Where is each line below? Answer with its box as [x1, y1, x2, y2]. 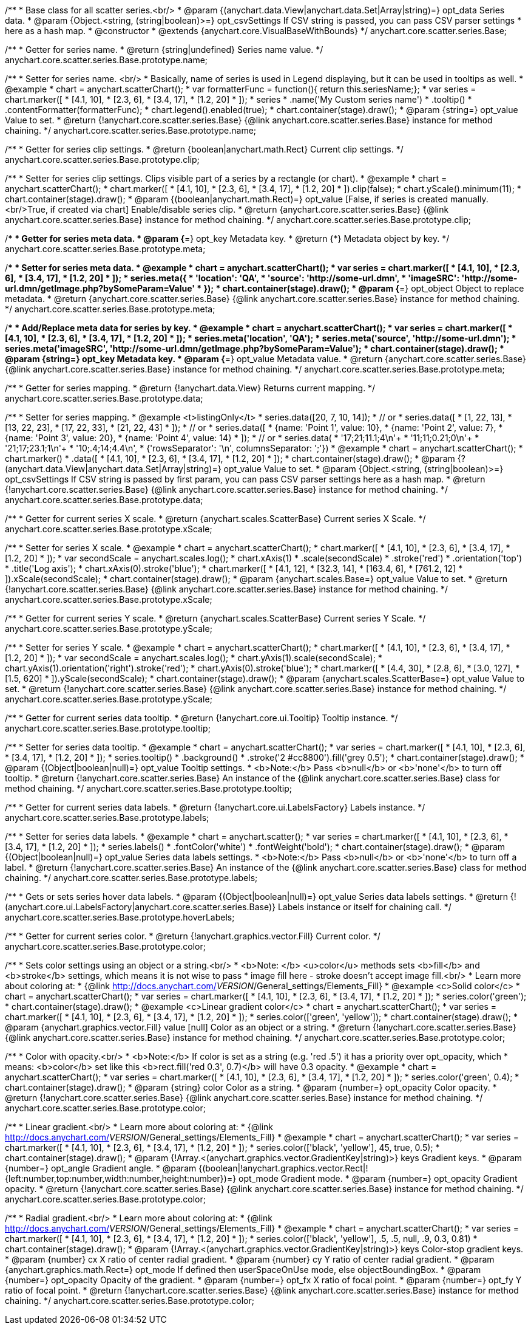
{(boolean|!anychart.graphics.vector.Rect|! [198, 1163, 368, 1173]
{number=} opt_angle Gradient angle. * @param [5, 1163, 197, 1173]
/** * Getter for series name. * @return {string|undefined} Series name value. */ [5, 44, 323, 55]
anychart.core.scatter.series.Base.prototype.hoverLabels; [5, 912, 235, 922]
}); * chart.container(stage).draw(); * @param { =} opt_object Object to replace [203, 283, 524, 293]
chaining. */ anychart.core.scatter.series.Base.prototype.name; [5, 125, 257, 135]
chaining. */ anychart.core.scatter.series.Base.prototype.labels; [5, 873, 258, 883]
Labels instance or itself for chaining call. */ [277, 902, 452, 912]
